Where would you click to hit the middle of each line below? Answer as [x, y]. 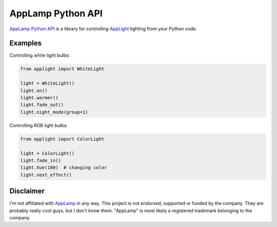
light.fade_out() [42, 105]
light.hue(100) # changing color [64, 168]
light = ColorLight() [47, 153]
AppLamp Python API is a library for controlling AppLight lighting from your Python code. [103, 29]
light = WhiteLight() [47, 84]
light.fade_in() [41, 160]
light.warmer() [39, 98]
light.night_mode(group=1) [54, 112]
